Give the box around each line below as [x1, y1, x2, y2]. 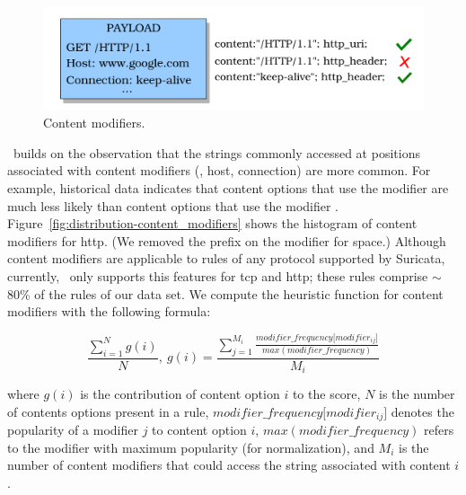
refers [424, 420, 454, 439]
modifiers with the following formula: [7, 302, 211, 321]
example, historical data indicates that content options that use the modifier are [7, 179, 449, 198]
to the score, [292, 385, 361, 403]
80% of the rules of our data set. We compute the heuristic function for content [7, 284, 444, 303]
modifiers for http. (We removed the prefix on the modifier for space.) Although [7, 231, 446, 250]
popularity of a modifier [7, 420, 138, 439]
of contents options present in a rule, [7, 402, 209, 420]
